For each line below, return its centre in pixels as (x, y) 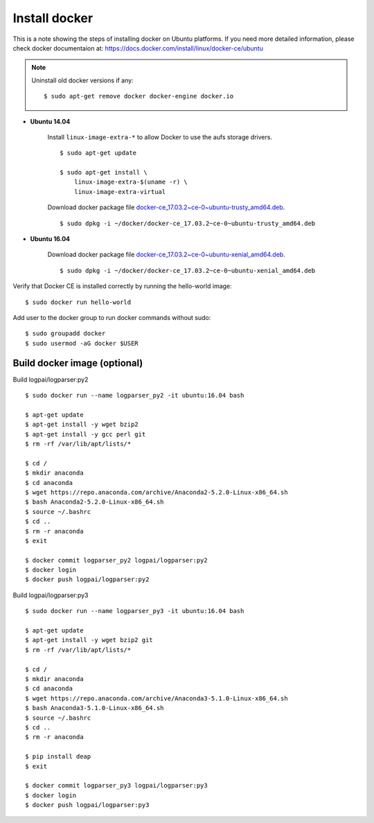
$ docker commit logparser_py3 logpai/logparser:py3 (116, 786)
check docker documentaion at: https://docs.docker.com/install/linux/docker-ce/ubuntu (138, 48)
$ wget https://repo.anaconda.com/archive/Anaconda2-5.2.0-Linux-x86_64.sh (157, 492)
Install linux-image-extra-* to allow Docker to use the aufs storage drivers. (160, 137)
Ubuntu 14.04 (50, 121)
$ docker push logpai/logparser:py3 (87, 805)
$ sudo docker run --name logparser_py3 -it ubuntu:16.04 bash (135, 611)
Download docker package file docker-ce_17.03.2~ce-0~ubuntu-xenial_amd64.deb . (166, 255)
